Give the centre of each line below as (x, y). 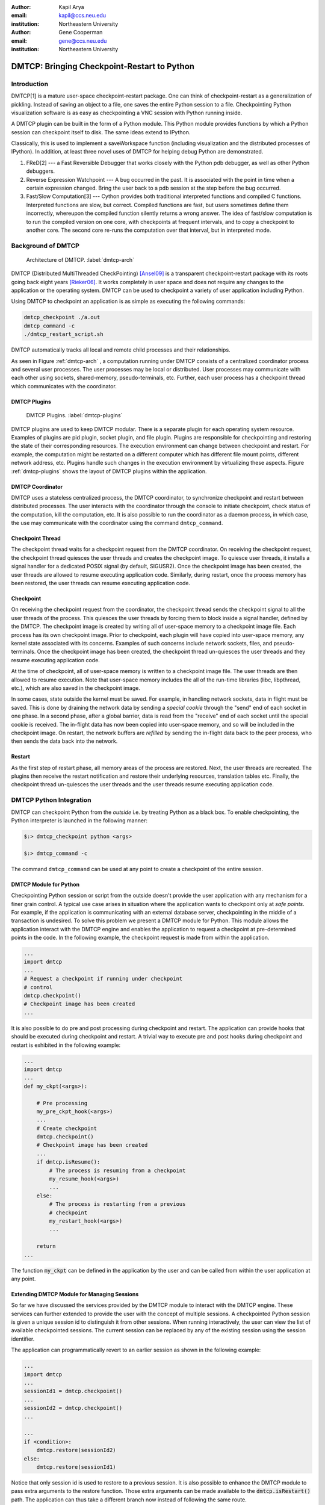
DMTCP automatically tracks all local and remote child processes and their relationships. (121, 350)
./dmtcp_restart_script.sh (63, 334)
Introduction (29, 84)
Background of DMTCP (45, 246)
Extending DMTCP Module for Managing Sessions (75, 1294)
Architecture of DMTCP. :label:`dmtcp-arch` (80, 259)
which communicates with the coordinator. (64, 386)
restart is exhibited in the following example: (66, 1045)
